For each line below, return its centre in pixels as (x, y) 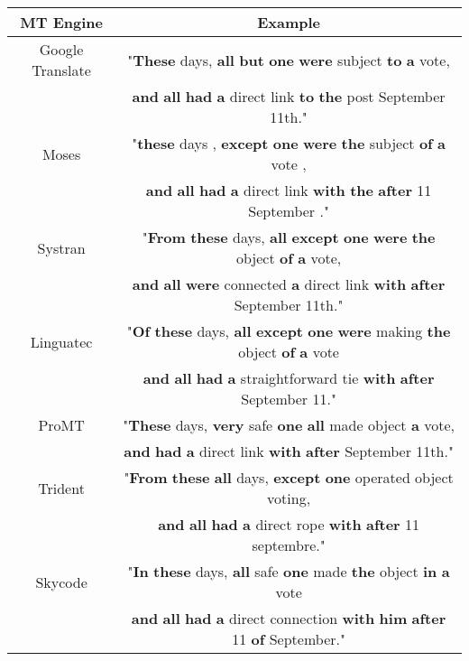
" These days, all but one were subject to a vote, (289, 60)
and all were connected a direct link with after (289, 284)
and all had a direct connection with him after (289, 618)
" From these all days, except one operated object (289, 477)
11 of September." (289, 639)
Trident (61, 488)
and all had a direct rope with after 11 (289, 524)
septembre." (289, 545)
